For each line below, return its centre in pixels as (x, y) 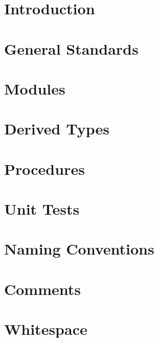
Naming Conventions (79, 249)
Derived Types (57, 129)
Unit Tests (42, 209)
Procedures (44, 168)
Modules (35, 88)
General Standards (71, 48)
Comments (42, 289)
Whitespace (46, 329)
